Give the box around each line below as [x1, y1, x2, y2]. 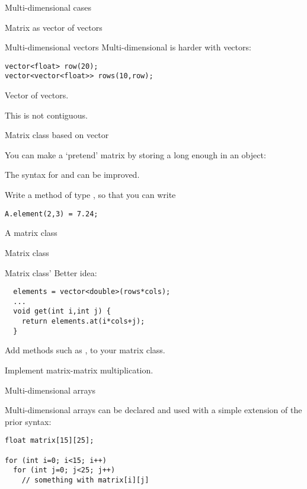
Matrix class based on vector [5, 129, 109, 141]
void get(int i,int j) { [13, 307, 111, 316]
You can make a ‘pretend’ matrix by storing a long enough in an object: [5, 148, 266, 161]
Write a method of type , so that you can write [5, 188, 176, 201]
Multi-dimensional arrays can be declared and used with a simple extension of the [5, 404, 302, 416]
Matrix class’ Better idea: [5, 266, 97, 279]
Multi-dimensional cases [5, 1, 92, 13]
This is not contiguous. [5, 108, 88, 121]
